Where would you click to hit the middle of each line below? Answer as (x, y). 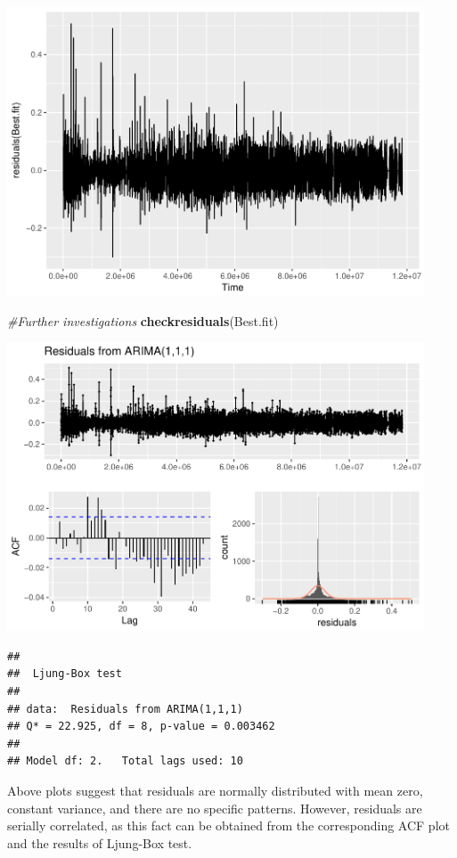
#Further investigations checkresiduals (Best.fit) (143, 320)
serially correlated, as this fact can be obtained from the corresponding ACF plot (228, 825)
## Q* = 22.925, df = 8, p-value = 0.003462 (141, 727)
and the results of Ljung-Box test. (100, 842)
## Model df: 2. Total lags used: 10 (125, 761)
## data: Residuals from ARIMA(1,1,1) (125, 709)
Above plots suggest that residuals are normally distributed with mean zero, (215, 790)
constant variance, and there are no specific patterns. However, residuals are (215, 808)
